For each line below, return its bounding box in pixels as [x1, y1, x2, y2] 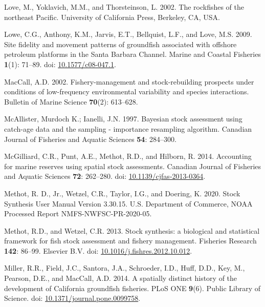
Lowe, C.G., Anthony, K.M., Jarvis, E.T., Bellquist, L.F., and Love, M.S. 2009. [4, 29, 252, 39]
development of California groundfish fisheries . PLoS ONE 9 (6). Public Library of [4, 282, 261, 293]
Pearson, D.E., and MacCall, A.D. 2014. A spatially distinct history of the [4, 273, 237, 283]
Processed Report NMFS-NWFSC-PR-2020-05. [4, 208, 152, 219]
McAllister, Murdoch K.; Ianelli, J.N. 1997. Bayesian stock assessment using [4, 113, 242, 124]
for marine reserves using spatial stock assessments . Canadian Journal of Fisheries [4, 160, 261, 171]
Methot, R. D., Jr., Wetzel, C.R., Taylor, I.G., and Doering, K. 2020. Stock [4, 188, 240, 198]
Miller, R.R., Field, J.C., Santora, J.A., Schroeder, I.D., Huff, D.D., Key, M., [4, 262, 245, 273]
